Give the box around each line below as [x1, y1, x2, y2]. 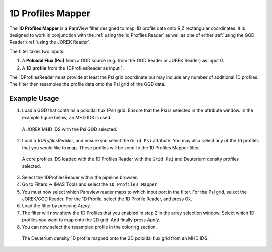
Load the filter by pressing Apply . [22, 203, 91, 209]
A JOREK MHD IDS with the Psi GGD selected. [22, 126, 118, 132]
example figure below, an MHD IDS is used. [22, 114, 112, 120]
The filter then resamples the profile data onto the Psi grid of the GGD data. [9, 81, 166, 87]
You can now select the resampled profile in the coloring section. [22, 224, 157, 230]
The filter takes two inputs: [9, 48, 65, 54]
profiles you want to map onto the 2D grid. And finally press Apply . [22, 217, 161, 223]
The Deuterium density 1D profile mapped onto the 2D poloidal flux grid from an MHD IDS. [22, 235, 209, 241]
